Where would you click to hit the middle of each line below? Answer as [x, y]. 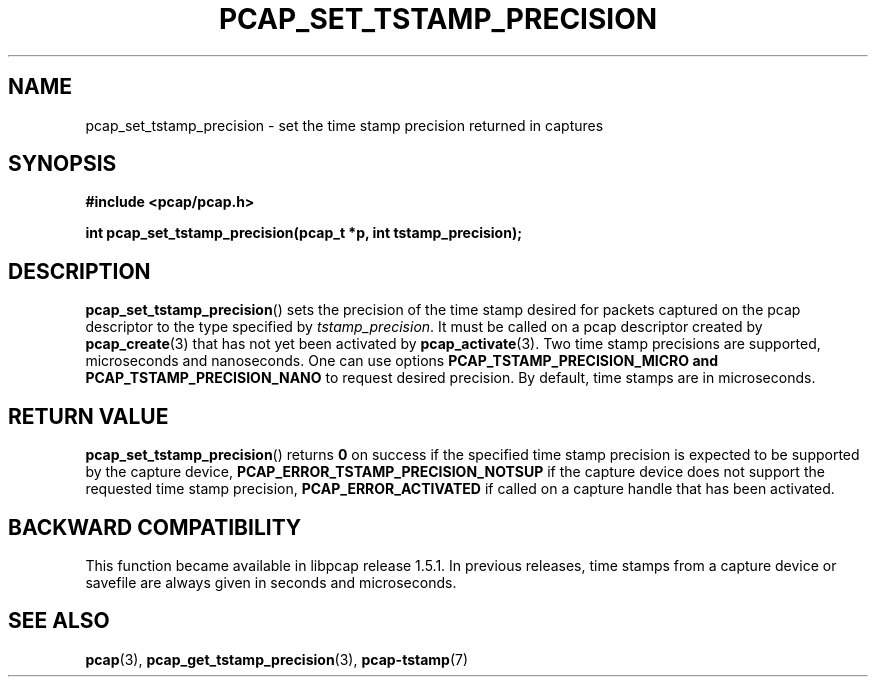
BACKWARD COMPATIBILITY [155, 527]
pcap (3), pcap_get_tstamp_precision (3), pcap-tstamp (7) [277, 659]
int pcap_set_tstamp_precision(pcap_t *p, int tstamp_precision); [304, 233]
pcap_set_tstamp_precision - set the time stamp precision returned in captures [344, 125]
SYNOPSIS [62, 164]
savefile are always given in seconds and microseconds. [271, 582]
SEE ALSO [59, 621]
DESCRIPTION [79, 271]
